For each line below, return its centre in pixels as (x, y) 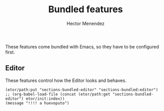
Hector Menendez (86, 23)
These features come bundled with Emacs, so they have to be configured (82, 46)
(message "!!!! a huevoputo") (37, 103)
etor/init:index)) (45, 99)
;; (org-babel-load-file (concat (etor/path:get (58, 94)
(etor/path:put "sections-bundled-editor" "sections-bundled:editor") (82, 90)
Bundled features (86, 9)
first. (10, 52)
